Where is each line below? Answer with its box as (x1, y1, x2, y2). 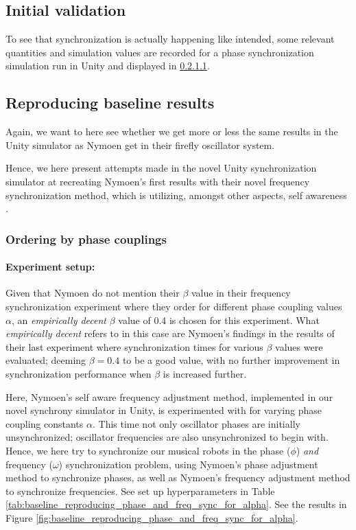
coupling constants (5, 416, 84, 430)
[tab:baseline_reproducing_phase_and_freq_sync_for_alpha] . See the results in (5, 497, 347, 511)
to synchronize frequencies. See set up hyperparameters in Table (5, 483, 275, 498)
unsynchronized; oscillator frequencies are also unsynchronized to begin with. (5, 430, 329, 444)
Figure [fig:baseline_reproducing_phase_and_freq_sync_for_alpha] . (5, 510, 298, 525)
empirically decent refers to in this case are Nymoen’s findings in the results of (5, 326, 335, 341)
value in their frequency (191, 286, 291, 300)
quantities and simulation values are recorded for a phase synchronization (5, 45, 314, 59)
